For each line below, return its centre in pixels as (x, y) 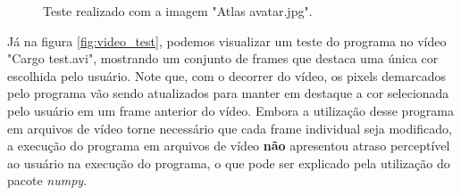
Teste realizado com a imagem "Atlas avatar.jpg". (178, 11)
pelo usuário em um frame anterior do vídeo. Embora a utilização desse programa (231, 110)
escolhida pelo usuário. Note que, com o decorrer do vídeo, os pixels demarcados (226, 75)
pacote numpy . (47, 180)
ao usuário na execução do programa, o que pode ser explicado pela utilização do (229, 162)
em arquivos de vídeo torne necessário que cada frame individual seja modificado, (230, 128)
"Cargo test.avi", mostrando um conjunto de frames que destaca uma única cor (223, 58)
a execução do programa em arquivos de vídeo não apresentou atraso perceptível (229, 146)
